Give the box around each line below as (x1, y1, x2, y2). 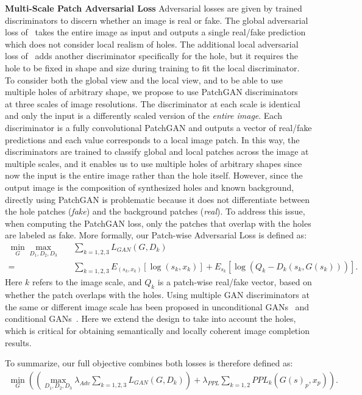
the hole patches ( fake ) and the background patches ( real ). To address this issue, (5, 205, 305, 218)
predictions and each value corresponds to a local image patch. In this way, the (5, 133, 300, 146)
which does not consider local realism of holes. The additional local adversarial (5, 37, 299, 50)
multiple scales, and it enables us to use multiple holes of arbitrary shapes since (5, 157, 302, 169)
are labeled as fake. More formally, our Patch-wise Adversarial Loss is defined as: (5, 229, 307, 241)
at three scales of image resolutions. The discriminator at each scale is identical (5, 97, 300, 110)
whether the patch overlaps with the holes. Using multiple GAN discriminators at (5, 288, 310, 301)
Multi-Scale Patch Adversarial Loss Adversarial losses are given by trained (5, 2, 302, 14)
